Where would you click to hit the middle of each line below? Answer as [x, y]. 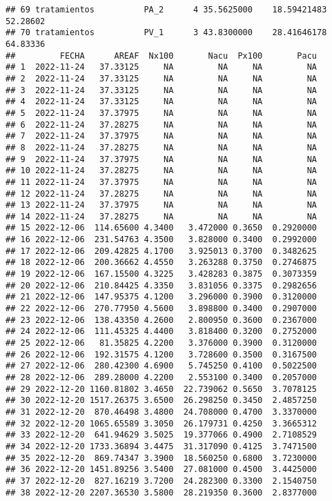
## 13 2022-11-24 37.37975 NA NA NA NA [162, 205]
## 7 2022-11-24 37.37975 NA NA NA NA [162, 136]
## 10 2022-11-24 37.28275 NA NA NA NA [162, 171]
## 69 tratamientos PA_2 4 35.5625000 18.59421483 [166, 10]
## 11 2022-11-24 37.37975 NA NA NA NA [162, 182]
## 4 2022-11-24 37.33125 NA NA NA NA [162, 102]
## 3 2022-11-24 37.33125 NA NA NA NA [162, 90]
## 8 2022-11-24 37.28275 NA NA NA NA [162, 147]
